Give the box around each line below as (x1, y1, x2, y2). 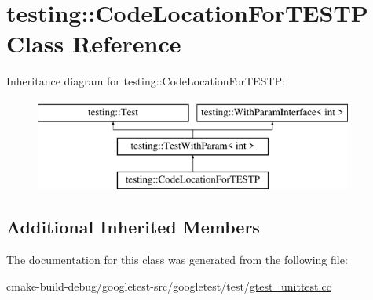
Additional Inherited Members (6, 215, 260, 239)
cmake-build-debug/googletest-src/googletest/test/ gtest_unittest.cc (6, 277, 331, 294)
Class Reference (6, 27, 181, 60)
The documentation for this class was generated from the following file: (6, 251, 348, 268)
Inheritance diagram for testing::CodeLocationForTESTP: (6, 73, 285, 89)
